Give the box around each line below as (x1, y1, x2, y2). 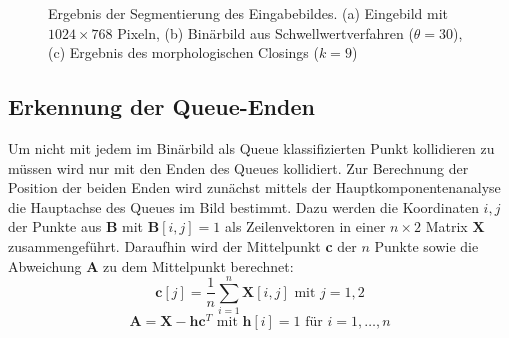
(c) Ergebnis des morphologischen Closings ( (48, 42, 319, 63)
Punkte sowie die (374, 235, 479, 256)
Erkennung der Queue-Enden (8, 91, 315, 122)
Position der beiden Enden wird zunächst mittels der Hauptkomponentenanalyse (8, 177, 501, 198)
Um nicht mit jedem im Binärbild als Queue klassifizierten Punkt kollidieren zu (8, 137, 495, 158)
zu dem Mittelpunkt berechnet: (103, 255, 294, 276)
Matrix (425, 216, 468, 237)
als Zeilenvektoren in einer (225, 216, 386, 237)
